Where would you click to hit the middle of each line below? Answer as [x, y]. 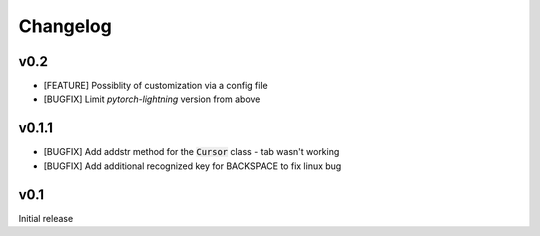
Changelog [65, 26]
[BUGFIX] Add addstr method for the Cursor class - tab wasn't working [191, 152]
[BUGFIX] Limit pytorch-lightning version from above [152, 99]
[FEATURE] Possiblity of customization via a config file [156, 86]
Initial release [46, 218]
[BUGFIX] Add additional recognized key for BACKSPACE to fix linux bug [192, 166]
